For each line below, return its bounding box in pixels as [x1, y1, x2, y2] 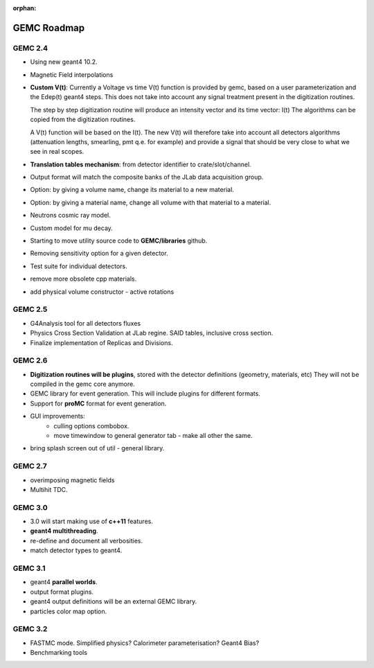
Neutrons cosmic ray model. [30, 211, 111, 220]
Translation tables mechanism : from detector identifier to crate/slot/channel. [30, 160, 252, 168]
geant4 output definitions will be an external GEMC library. [30, 597, 197, 606]
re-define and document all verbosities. [30, 536, 143, 545]
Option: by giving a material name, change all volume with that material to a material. [30, 198, 271, 206]
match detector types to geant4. [30, 546, 123, 554]
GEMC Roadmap [12, 21, 85, 34]
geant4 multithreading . [30, 527, 98, 535]
